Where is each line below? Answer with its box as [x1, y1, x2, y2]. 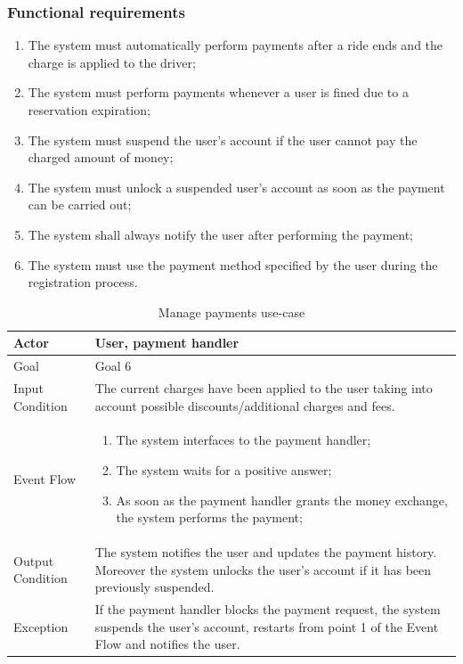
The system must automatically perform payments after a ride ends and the [28, 36, 443, 54]
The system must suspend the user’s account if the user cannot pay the [28, 130, 418, 149]
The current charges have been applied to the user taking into [94, 379, 433, 398]
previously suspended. [94, 578, 215, 596]
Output [13, 551, 54, 570]
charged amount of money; [28, 148, 174, 167]
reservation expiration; [28, 101, 150, 119]
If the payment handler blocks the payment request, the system [94, 600, 441, 619]
